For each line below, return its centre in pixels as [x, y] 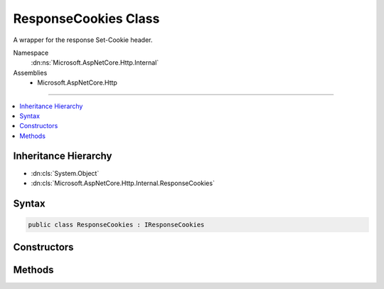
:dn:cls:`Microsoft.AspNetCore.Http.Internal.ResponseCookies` [123, 183]
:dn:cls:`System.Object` [65, 173]
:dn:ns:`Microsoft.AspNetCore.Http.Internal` [95, 63]
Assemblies [30, 73]
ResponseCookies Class [86, 19]
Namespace [31, 53]
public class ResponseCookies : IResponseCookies [116, 225]
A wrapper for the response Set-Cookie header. [83, 40]
